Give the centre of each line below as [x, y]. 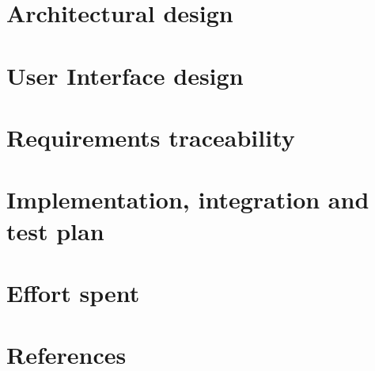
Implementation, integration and [188, 199]
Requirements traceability [151, 137]
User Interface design [125, 75]
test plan [55, 230]
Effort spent [73, 292]
